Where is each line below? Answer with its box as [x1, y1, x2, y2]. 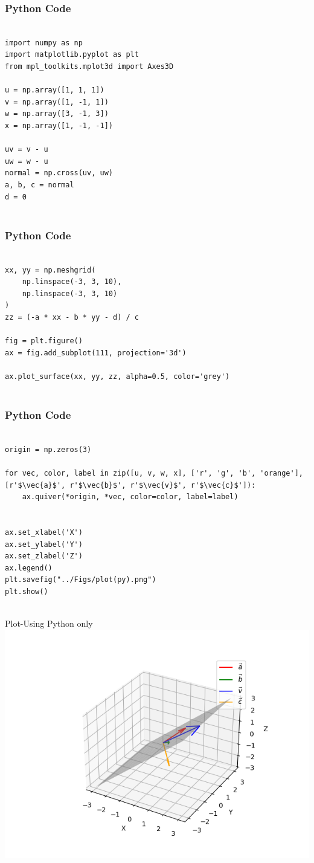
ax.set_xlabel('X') [5, 528, 83, 537]
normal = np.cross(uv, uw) [5, 169, 113, 178]
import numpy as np [5, 38, 83, 47]
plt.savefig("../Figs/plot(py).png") [5, 575, 156, 584]
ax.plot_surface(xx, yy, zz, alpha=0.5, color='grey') [5, 372, 230, 381]
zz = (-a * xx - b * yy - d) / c [5, 312, 139, 322]
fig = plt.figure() [5, 337, 83, 346]
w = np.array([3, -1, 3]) [5, 109, 109, 118]
